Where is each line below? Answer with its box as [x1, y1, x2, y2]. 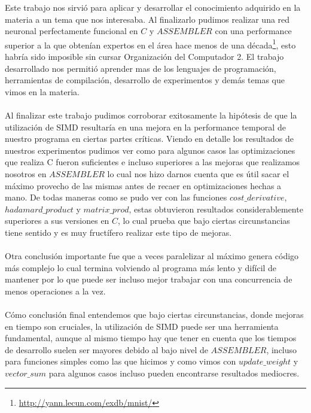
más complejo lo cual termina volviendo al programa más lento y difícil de [5, 261, 277, 274]
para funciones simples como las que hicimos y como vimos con [5, 355, 236, 368]
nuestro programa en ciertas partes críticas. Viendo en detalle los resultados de [5, 132, 294, 145]
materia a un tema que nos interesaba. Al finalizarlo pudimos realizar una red [5, 13, 290, 25]
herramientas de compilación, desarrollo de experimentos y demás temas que [5, 74, 285, 86]
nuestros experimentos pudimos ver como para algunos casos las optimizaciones [5, 144, 295, 156]
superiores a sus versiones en [5, 214, 109, 227]
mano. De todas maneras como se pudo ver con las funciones [5, 191, 227, 204]
